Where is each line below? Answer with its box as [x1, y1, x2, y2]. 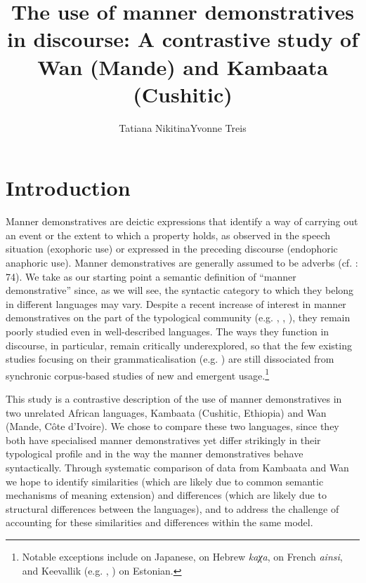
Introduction [6, 173, 131, 202]
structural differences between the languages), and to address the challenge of [6, 501, 339, 516]
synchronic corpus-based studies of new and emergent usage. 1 [6, 366, 270, 382]
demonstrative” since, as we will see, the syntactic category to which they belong [6, 283, 354, 297]
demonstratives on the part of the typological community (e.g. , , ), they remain [6, 310, 351, 325]
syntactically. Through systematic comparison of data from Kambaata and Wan [6, 460, 349, 474]
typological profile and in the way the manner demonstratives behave [6, 446, 303, 461]
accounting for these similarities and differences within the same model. [6, 515, 313, 530]
